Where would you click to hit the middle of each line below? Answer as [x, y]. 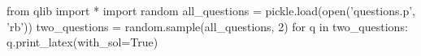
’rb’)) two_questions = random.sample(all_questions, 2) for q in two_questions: [207, 26]
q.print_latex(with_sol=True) [82, 42]
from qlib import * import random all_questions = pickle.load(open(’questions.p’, [211, 10]
